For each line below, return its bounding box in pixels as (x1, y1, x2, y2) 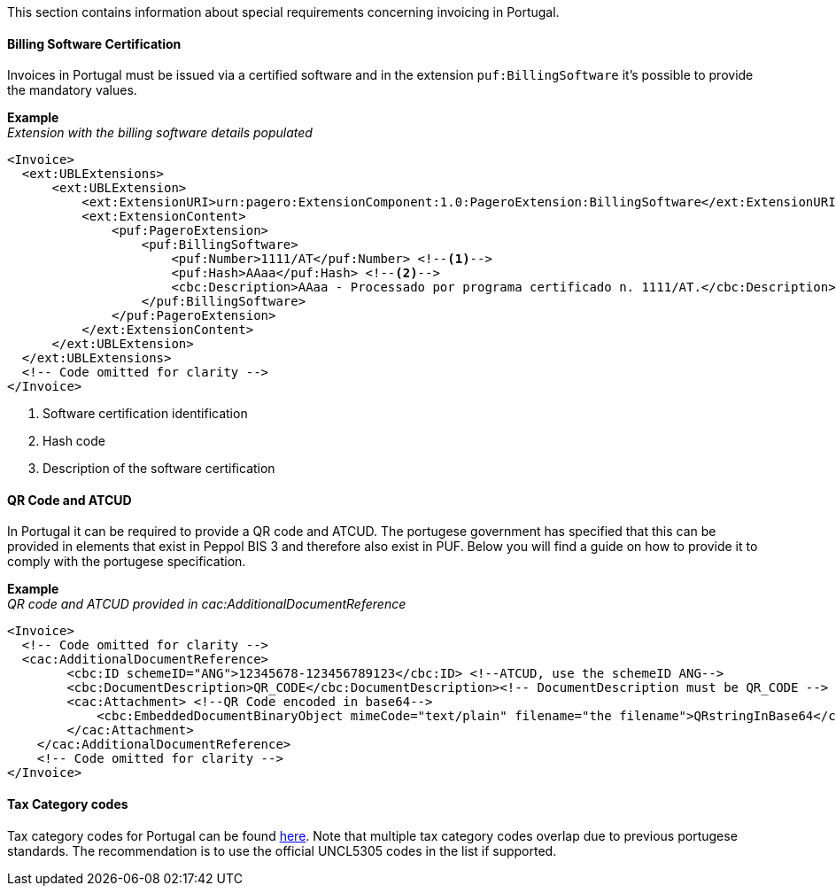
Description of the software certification (43, 461, 275, 477)
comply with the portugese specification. (7, 554, 246, 570)
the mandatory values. (7, 82, 137, 98)
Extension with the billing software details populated (7, 125, 313, 141)
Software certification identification (43, 406, 248, 422)
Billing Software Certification (7, 35, 182, 51)
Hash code (43, 433, 105, 449)
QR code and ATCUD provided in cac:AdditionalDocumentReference (7, 596, 406, 612)
